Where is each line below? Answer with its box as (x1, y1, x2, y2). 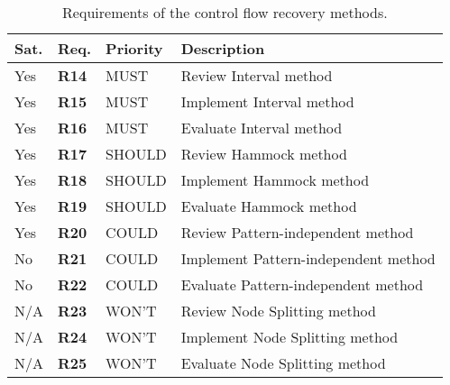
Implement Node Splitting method (180, 326, 399, 347)
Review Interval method (180, 65, 333, 86)
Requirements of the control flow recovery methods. (62, 2, 388, 23)
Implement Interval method (180, 91, 354, 112)
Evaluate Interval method (180, 117, 343, 138)
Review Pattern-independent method (180, 222, 414, 243)
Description (180, 38, 265, 59)
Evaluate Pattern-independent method (180, 274, 424, 295)
